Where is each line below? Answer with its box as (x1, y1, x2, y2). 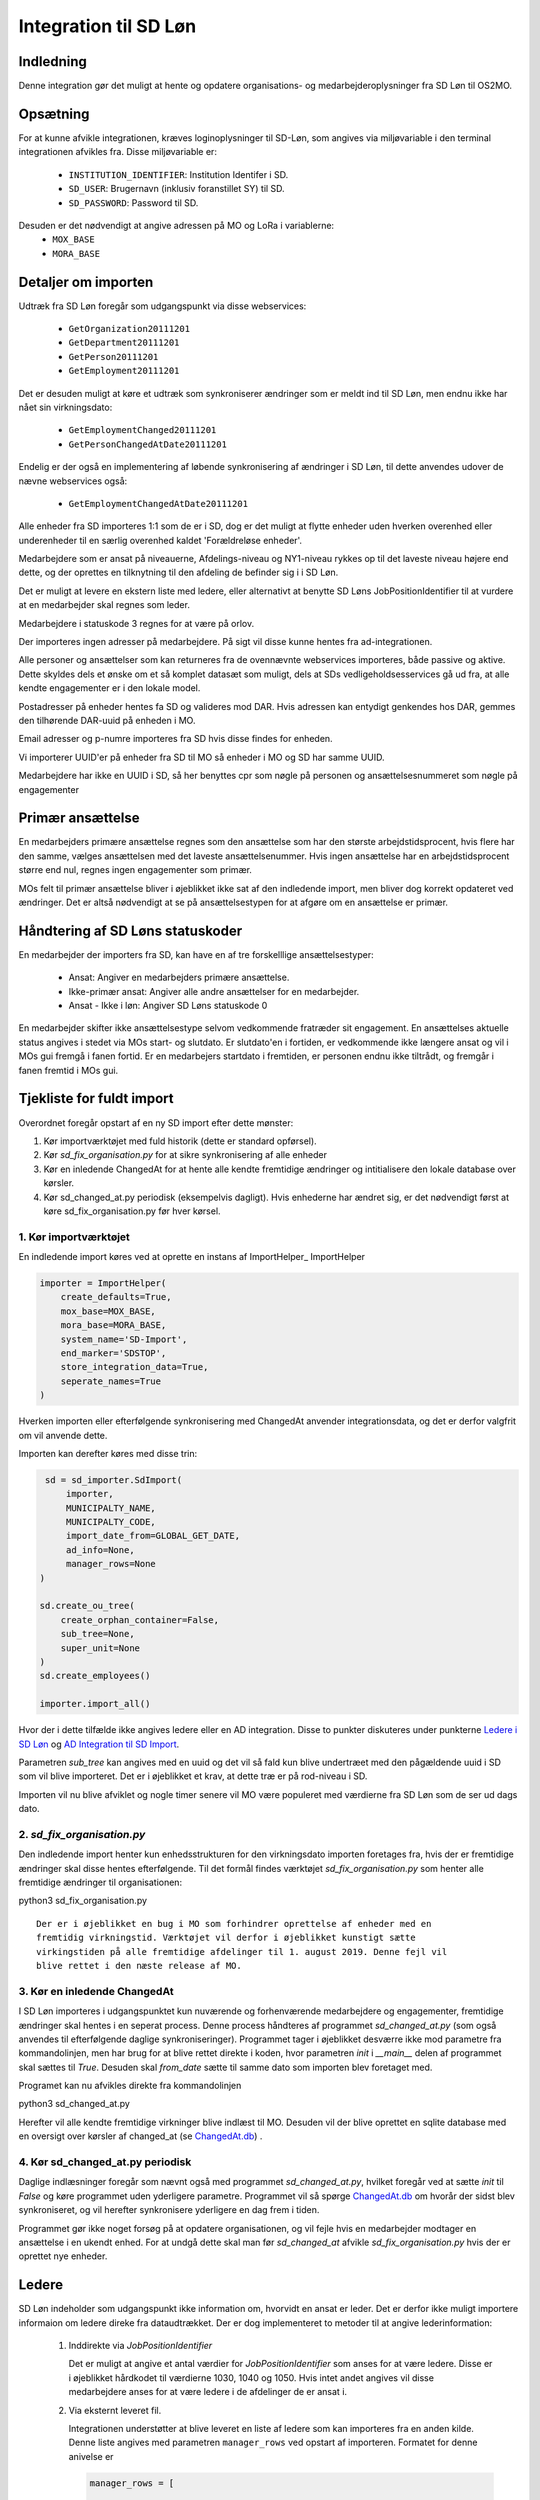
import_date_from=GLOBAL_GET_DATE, (65, 1530, 240, 1542)
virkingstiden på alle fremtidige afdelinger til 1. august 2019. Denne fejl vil (36, 1946, 448, 1957)
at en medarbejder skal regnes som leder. (18, 599, 190, 611)
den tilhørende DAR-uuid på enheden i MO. (18, 714, 196, 726)
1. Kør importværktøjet (18, 1230, 130, 1244)
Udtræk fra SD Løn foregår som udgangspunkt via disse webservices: (18, 300, 307, 312)
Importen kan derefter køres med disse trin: (18, 1447, 198, 1459)
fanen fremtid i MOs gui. (18, 1064, 119, 1076)
